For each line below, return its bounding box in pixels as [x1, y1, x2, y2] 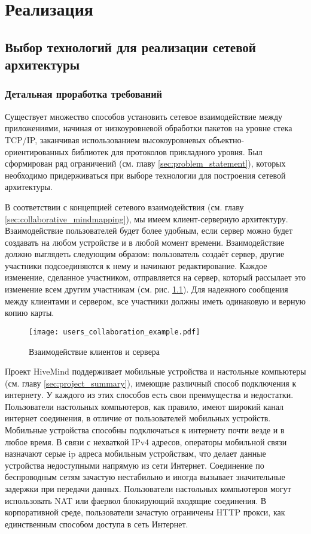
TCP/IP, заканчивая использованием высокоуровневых [5, 133, 206, 146]
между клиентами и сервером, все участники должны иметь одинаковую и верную [5, 294, 306, 307]
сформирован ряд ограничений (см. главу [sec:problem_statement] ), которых [5, 157, 286, 170]
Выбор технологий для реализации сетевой [5, 37, 256, 56]
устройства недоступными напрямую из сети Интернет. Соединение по [5, 458, 264, 471]
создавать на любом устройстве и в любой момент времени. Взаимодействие [5, 236, 285, 248]
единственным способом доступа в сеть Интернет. [5, 517, 188, 530]
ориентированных [5, 145, 69, 158]
